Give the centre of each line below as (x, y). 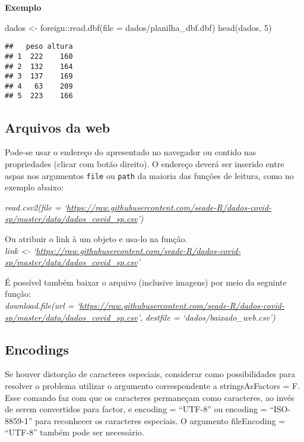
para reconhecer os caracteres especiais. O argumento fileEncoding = (160, 420)
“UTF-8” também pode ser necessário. (75, 432)
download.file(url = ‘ (42, 305)
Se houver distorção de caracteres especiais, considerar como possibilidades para (150, 374)
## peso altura (39, 47)
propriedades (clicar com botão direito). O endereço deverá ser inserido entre (145, 163)
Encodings (37, 349)
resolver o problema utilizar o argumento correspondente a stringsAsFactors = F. (153, 385)
